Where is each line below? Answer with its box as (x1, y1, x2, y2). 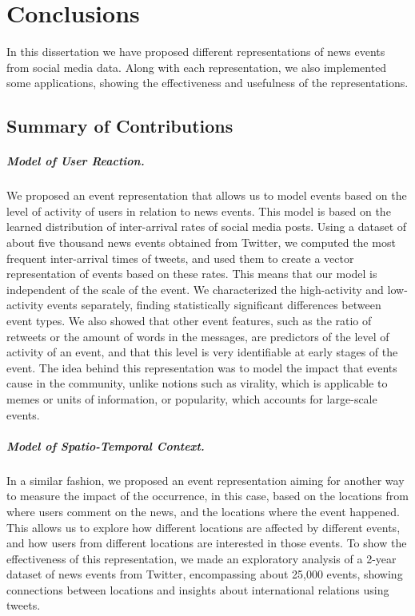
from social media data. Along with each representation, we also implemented (6, 58, 387, 75)
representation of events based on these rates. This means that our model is (6, 265, 377, 282)
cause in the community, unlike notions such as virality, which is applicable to (6, 375, 388, 391)
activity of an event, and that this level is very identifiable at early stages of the (6, 344, 398, 360)
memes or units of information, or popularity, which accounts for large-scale (6, 390, 377, 407)
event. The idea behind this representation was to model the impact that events (6, 359, 397, 376)
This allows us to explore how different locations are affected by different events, (6, 519, 401, 535)
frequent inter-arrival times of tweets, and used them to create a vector (6, 249, 354, 266)
